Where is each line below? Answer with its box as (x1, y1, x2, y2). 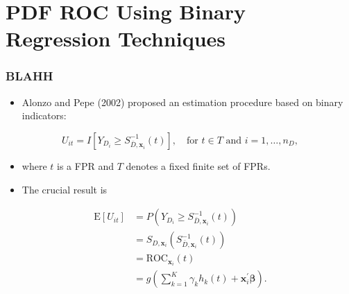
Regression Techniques (6, 24, 226, 53)
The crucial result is (22, 182, 108, 196)
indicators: (22, 108, 67, 123)
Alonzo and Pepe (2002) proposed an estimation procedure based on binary (22, 94, 343, 109)
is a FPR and (57, 158, 114, 173)
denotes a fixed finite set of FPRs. (126, 158, 271, 173)
